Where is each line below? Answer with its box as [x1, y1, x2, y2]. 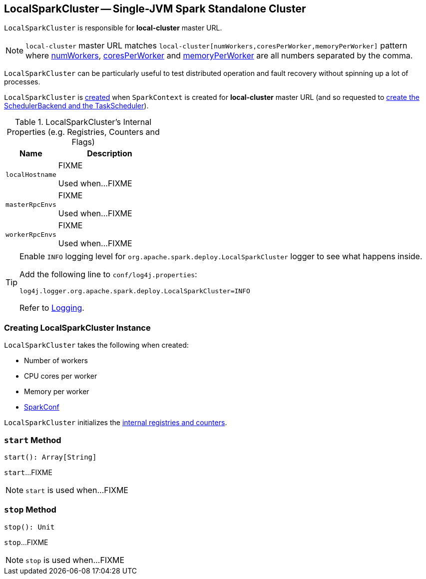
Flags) [71, 137, 95, 147]
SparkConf [24, 403, 59, 412]
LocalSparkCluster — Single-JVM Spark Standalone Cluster [4, 2, 306, 15]
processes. [4, 77, 40, 86]
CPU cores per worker [24, 372, 97, 381]
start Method [4, 435, 61, 445]
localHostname [5, 170, 56, 178]
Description [87, 148, 132, 159]
